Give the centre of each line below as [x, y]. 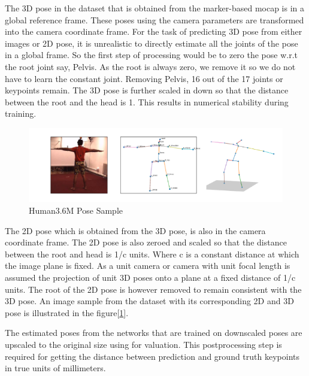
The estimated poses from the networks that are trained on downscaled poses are [154, 333]
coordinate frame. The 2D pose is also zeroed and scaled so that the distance [146, 242]
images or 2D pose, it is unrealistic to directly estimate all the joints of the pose [152, 43]
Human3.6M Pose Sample [76, 210]
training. [21, 113]
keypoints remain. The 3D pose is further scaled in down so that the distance [147, 90]
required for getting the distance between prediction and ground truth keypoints [152, 356]
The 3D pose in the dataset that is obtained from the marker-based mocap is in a [155, 8]
